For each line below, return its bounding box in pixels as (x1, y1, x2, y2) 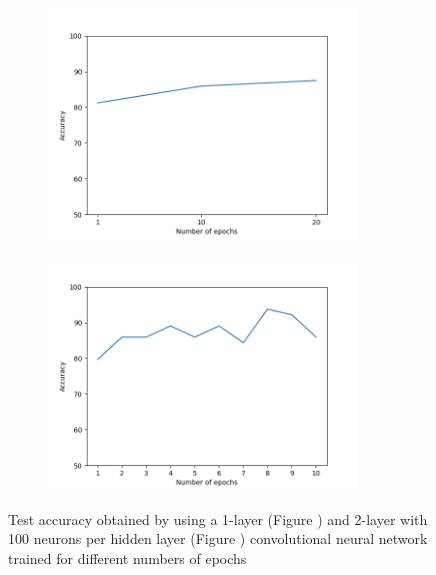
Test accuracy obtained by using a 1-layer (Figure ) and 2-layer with (8, 508, 428, 529)
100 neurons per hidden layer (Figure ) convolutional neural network (8, 528, 428, 549)
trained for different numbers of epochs (8, 547, 247, 568)
